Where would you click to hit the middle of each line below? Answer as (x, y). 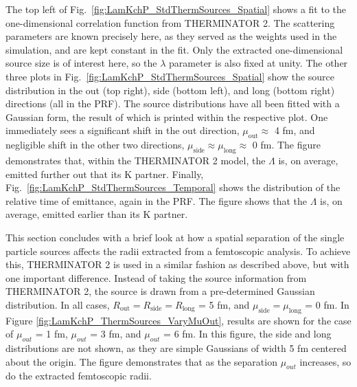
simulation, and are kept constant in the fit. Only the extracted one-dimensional (174, 49)
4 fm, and (295, 130)
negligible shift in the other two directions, (95, 145)
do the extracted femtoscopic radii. (79, 376)
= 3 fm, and (116, 334)
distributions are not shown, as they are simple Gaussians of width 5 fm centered (176, 348)
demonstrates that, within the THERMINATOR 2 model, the (136, 160)
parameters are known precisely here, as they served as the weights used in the (171, 36)
